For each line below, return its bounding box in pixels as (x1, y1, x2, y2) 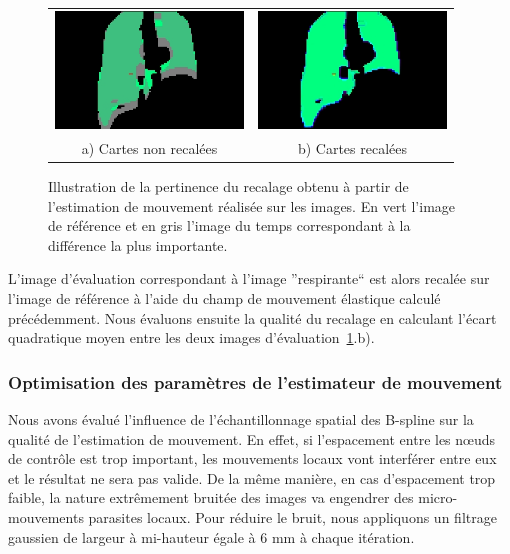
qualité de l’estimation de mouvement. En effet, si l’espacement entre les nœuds (8, 428, 496, 449)
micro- (418, 487, 458, 508)
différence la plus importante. (48, 234, 228, 255)
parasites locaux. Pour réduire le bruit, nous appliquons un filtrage (88, 507, 497, 528)
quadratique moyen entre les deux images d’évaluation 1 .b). (8, 327, 375, 348)
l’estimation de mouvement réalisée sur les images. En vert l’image (48, 195, 456, 216)
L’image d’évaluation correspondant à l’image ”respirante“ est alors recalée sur (8, 268, 490, 289)
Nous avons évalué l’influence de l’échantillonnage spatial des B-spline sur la (8, 409, 474, 430)
